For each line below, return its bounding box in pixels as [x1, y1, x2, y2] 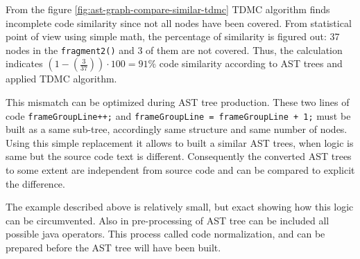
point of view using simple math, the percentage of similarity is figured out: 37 [6, 29, 340, 44]
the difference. [6, 176, 65, 190]
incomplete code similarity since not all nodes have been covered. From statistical [6, 15, 352, 30]
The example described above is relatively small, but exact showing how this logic [6, 199, 354, 214]
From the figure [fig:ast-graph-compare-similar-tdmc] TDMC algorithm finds [6, 2, 330, 16]
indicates [6, 56, 43, 71]
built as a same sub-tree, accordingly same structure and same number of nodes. [6, 122, 348, 136]
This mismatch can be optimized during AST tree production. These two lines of [6, 95, 350, 109]
